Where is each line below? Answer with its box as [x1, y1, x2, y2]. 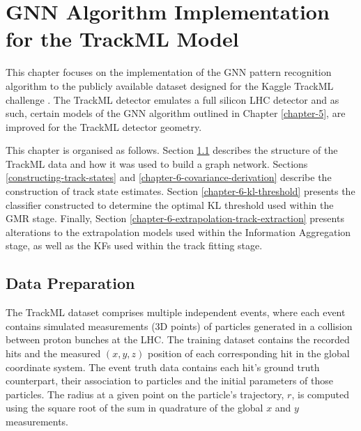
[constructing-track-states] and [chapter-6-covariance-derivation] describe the [6, 170, 332, 185]
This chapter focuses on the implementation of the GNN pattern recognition [6, 65, 332, 79]
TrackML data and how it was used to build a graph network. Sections [6, 156, 308, 171]
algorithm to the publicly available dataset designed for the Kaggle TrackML [6, 78, 334, 93]
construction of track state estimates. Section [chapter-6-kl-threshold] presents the [6, 184, 355, 198]
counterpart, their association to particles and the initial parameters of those [6, 373, 334, 388]
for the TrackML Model [6, 24, 239, 53]
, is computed [291, 386, 349, 401]
